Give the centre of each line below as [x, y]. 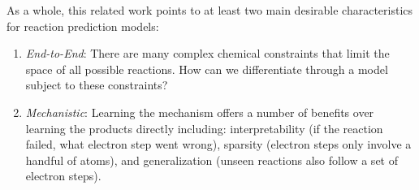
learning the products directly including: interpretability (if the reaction [204, 128]
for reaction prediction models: [83, 26]
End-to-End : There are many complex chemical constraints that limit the [207, 53]
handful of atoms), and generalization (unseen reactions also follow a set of [212, 160]
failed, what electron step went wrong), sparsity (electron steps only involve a [218, 144]
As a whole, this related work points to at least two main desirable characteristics [210, 10]
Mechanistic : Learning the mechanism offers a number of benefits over [200, 112]
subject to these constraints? [97, 85]
